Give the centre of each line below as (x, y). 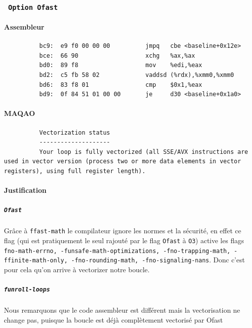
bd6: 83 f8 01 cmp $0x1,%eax (121, 85)
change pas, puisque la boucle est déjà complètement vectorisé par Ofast (113, 319)
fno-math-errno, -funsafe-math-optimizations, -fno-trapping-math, (117, 251)
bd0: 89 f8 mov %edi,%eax (121, 65)
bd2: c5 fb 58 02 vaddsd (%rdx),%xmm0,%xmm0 (137, 75)
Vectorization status (75, 132)
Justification (25, 190)
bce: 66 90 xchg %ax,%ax (117, 55)
